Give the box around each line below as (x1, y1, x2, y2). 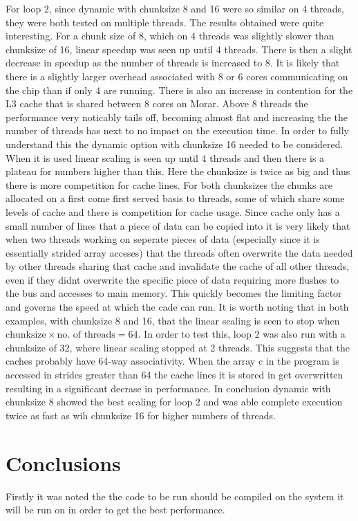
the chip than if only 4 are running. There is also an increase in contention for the (6, 82, 353, 97)
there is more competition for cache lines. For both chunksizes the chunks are (6, 177, 332, 192)
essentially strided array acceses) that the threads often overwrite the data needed (6, 245, 353, 259)
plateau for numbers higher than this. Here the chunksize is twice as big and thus (6, 164, 350, 179)
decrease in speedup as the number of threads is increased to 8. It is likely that (6, 55, 340, 70)
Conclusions (6, 448, 121, 477)
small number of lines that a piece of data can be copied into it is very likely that (6, 218, 350, 232)
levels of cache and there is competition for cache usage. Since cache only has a (6, 204, 340, 219)
